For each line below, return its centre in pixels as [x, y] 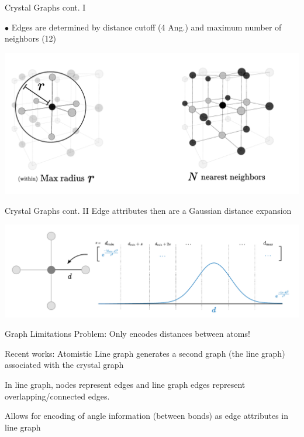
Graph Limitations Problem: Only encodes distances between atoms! [127, 334]
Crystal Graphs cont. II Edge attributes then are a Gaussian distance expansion [148, 210]
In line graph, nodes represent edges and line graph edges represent [125, 384]
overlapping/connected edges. [57, 396]
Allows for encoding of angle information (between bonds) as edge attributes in [147, 416]
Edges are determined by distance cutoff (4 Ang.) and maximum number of [146, 27]
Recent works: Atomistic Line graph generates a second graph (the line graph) [145, 353]
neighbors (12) [31, 38]
